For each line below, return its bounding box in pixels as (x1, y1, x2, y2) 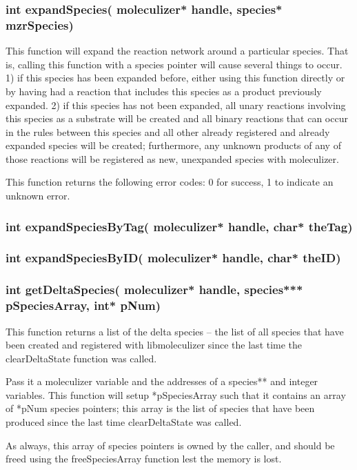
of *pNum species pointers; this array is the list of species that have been (6, 401, 315, 415)
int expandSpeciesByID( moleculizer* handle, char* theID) (6, 249, 341, 266)
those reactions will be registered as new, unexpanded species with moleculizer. (6, 151, 339, 166)
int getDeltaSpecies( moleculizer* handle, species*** (6, 281, 303, 298)
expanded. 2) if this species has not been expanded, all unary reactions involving (6, 97, 346, 112)
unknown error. (6, 188, 70, 203)
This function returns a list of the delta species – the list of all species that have (6, 324, 344, 338)
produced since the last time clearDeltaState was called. (6, 415, 242, 429)
